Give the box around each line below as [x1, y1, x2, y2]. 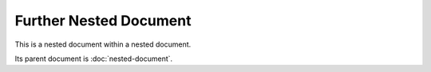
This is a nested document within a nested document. [14, 40, 192, 49]
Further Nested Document [14, 12, 192, 29]
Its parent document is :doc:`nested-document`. [14, 54, 173, 63]
